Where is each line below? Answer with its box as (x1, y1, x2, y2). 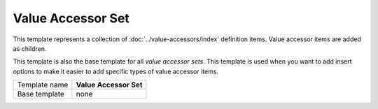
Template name (17, 80, 69, 90)
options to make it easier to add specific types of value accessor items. (13, 67, 219, 75)
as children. (13, 44, 47, 52)
